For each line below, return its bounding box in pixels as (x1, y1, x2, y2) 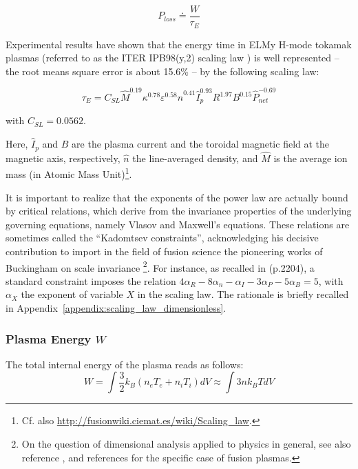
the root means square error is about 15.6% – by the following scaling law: (6, 63, 319, 78)
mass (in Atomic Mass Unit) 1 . (6, 165, 132, 181)
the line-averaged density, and (132, 150, 258, 165)
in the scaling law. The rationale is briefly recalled (137, 287, 349, 301)
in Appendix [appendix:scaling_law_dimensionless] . (6, 300, 227, 315)
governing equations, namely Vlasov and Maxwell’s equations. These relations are (6, 217, 350, 231)
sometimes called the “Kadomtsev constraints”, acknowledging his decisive (6, 230, 319, 245)
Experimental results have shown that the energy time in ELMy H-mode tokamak (6, 37, 352, 51)
